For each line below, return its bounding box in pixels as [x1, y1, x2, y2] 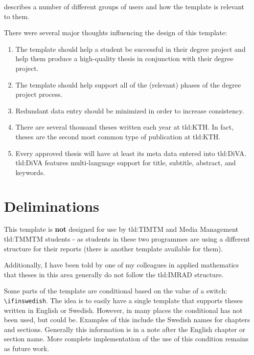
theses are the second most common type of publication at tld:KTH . [15, 131, 221, 141]
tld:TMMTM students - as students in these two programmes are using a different [4, 234, 250, 244]
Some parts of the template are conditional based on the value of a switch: [4, 286, 228, 296]
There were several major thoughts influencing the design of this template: [4, 27, 227, 38]
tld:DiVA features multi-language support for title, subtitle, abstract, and [15, 157, 236, 168]
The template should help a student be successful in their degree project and [15, 44, 246, 54]
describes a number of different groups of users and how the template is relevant [4, 1, 245, 11]
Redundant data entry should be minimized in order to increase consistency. [15, 105, 244, 115]
